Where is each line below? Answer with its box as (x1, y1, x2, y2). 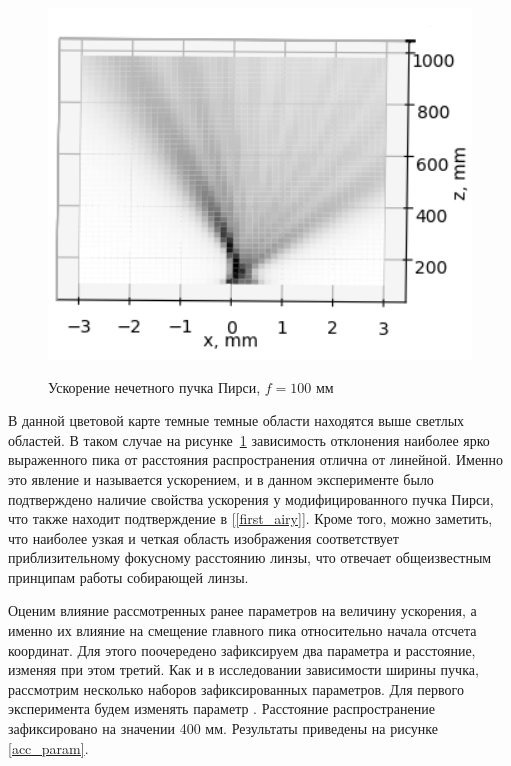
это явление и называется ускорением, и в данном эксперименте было (8, 468, 434, 489)
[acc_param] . (8, 737, 89, 758)
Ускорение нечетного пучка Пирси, (48, 376, 261, 397)
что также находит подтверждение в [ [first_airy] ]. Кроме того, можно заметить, (8, 508, 493, 529)
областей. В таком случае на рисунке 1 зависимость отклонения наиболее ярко (8, 429, 490, 450)
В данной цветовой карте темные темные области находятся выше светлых (8, 410, 465, 431)
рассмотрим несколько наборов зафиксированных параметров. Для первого (8, 678, 464, 699)
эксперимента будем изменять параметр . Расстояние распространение (8, 698, 435, 719)
